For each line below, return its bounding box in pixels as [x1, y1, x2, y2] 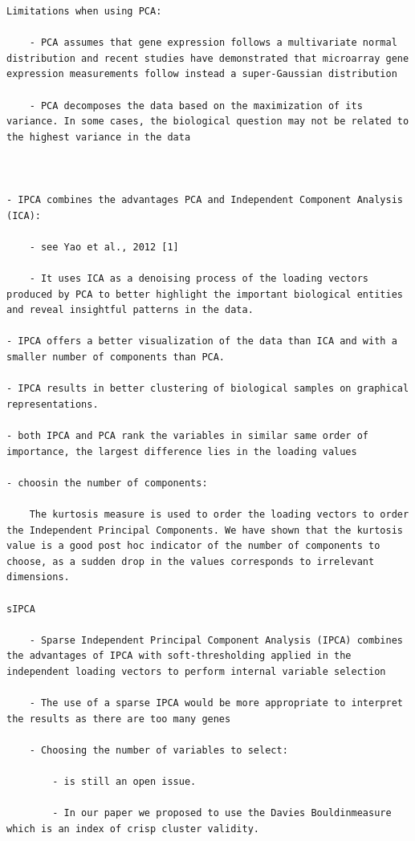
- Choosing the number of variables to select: [29, 744, 288, 756]
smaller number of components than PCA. [6, 351, 226, 364]
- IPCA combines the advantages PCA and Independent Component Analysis [6, 194, 403, 206]
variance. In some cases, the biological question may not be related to [6, 116, 409, 128]
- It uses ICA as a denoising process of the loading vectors [29, 273, 369, 285]
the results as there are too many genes [6, 713, 231, 725]
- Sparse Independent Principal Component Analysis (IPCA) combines [29, 634, 403, 646]
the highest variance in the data [6, 131, 191, 143]
